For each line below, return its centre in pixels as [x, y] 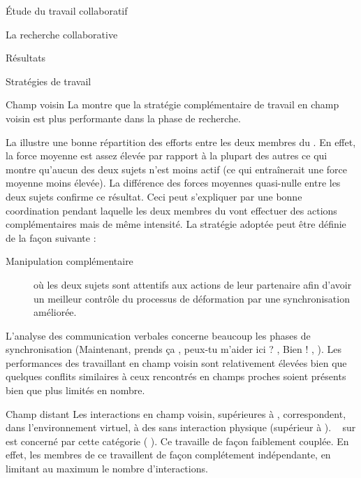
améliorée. [55, 312]
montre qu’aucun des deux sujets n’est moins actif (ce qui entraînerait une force [176, 169]
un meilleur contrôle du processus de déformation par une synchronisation [192, 298]
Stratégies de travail [49, 81]
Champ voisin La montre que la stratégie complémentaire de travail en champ [172, 104]
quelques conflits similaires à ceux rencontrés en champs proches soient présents [176, 376]
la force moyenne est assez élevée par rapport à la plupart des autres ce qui [167, 155]
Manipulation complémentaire [69, 261]
